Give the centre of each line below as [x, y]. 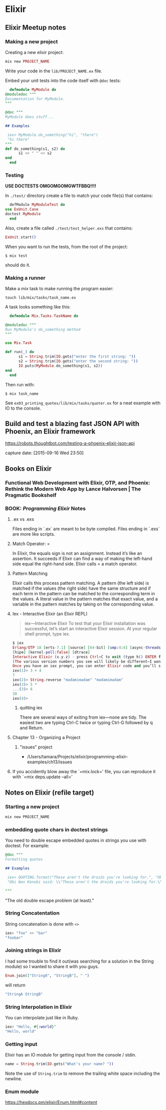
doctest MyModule [23, 214]
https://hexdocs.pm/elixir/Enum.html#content [51, 1103]
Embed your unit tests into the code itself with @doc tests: [63, 80]
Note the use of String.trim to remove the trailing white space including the [83, 1073]
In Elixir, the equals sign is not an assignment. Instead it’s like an [77, 554]
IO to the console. [23, 408]
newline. [14, 1079]
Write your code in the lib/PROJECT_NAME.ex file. [54, 71]
